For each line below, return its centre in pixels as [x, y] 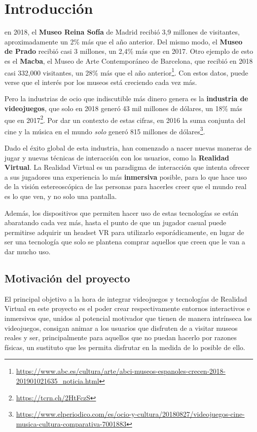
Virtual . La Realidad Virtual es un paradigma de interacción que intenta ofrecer [127, 167]
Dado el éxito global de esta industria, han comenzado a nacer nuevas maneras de [128, 148]
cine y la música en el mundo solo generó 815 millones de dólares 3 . [105, 130]
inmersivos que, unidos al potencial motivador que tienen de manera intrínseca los [128, 318]
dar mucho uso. [28, 251]
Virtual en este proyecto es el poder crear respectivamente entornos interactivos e [128, 308]
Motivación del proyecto [67, 278]
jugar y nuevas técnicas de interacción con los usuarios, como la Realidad [117, 157]
